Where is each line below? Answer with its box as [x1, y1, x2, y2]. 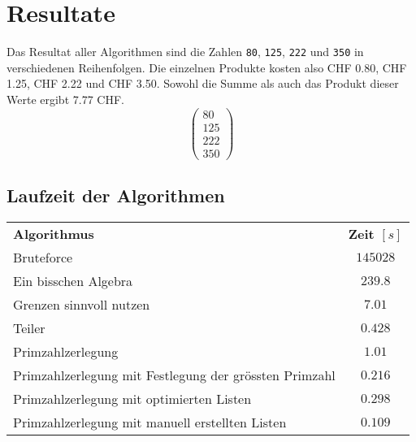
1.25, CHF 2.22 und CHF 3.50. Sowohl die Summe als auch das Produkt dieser [6, 75, 399, 92]
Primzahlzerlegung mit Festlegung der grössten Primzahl [13, 365, 336, 384]
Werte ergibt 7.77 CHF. [6, 90, 124, 107]
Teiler [13, 318, 45, 337]
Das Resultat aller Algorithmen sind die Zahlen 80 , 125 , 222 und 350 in [6, 43, 364, 60]
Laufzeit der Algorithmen [6, 183, 225, 208]
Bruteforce [13, 247, 73, 266]
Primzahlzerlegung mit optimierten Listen [13, 388, 252, 408]
